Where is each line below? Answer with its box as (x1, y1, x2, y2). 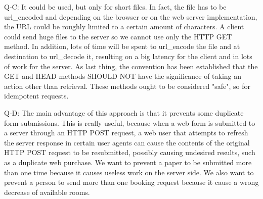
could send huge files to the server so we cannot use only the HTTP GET (4, 31, 232, 41)
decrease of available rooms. (4, 186, 90, 197)
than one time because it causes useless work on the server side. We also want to (4, 167, 254, 177)
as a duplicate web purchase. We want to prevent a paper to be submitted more (4, 157, 252, 167)
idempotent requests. (4, 90, 69, 101)
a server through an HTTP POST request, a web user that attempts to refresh (4, 127, 248, 138)
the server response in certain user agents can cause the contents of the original (4, 137, 250, 147)
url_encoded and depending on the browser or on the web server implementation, (4, 11, 257, 22)
